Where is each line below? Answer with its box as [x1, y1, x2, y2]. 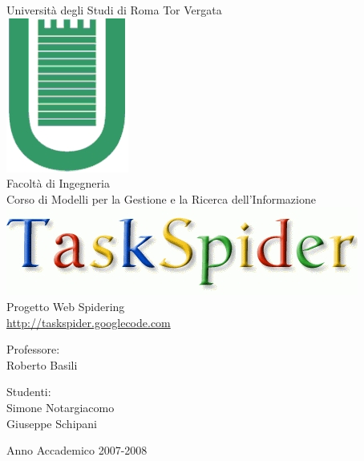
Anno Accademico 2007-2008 [6, 442, 148, 459]
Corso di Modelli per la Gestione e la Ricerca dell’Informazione [6, 190, 316, 207]
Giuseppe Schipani [6, 414, 97, 431]
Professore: [6, 341, 60, 358]
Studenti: [6, 383, 51, 400]
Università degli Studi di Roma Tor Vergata [6, 2, 222, 18]
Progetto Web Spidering [6, 297, 125, 314]
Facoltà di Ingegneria [6, 175, 110, 192]
